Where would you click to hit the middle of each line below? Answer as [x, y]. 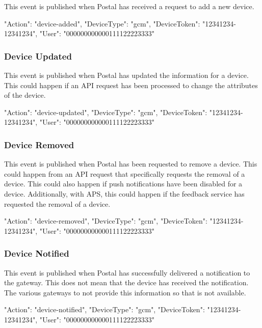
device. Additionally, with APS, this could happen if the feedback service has [124, 193]
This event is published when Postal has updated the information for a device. [126, 75]
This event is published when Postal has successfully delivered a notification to [127, 272]
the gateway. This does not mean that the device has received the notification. [126, 282]
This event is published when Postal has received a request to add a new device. [129, 6]
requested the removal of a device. [57, 203]
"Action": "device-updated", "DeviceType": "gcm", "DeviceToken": [106, 112]
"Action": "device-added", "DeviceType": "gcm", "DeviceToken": [102, 23]
